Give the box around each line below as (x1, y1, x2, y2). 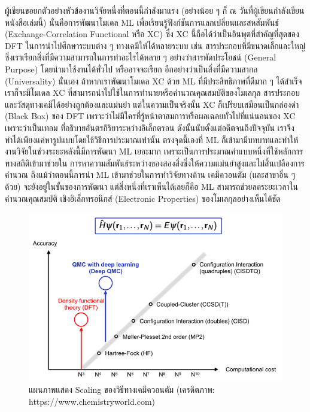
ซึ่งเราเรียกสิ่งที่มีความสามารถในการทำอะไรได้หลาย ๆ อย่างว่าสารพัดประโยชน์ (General (5, 51, 276, 63)
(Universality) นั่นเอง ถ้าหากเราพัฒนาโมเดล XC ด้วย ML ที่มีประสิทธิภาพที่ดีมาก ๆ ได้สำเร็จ (5, 74, 302, 87)
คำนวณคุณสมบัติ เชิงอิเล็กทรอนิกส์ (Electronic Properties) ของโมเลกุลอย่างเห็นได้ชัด (5, 192, 281, 204)
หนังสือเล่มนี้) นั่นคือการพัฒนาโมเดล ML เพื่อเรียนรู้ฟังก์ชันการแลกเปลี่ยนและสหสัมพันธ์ (5, 16, 279, 28)
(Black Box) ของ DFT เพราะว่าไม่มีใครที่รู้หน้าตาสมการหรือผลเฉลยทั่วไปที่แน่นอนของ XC (5, 110, 296, 122)
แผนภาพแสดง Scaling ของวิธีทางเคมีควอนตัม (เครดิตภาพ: (29, 383, 215, 396)
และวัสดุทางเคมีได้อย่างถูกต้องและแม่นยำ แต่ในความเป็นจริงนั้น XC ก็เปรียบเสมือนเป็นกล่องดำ (5, 98, 299, 110)
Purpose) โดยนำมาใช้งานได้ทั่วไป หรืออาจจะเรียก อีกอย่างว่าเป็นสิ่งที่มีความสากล (5, 62, 258, 75)
